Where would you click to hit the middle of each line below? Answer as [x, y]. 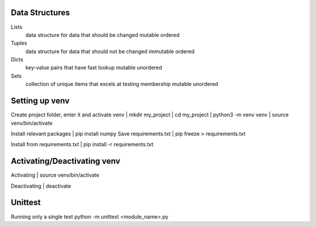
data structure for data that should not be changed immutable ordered [110, 51]
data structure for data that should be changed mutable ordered [102, 35]
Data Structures [40, 13]
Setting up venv [40, 101]
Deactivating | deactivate [41, 186]
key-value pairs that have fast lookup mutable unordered [94, 68]
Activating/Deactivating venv [66, 161]
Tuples [19, 43]
